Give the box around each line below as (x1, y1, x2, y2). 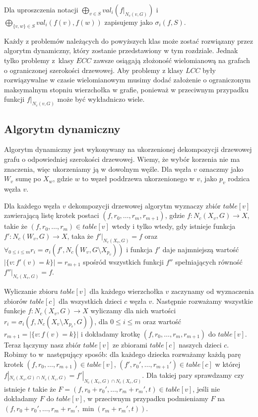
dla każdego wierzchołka (89, 285, 163, 296)
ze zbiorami (112, 339, 147, 349)
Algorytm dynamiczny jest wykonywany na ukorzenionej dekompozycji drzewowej (4, 144, 252, 154)
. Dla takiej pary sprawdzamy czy (142, 369, 245, 380)
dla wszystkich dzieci (59, 295, 122, 306)
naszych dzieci (179, 339, 222, 349)
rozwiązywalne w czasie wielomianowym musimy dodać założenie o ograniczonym (4, 74, 251, 85)
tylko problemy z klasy (4, 55, 74, 65)
